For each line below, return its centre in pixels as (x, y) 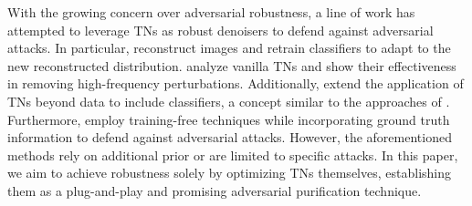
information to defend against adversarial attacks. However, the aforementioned (230, 137)
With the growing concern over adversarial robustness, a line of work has (211, 12)
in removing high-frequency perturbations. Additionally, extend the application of (236, 83)
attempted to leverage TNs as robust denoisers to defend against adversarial (220, 30)
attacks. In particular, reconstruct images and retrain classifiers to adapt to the (229, 48)
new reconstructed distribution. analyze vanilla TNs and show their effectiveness (232, 65)
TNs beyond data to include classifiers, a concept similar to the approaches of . (229, 101)
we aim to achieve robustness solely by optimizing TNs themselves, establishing (229, 173)
